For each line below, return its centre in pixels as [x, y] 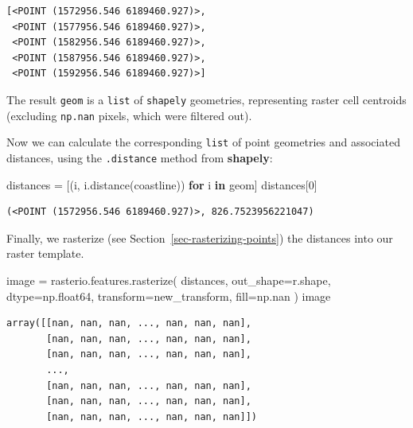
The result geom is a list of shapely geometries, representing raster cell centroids [206, 99]
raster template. [45, 253]
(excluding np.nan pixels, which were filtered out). [129, 115]
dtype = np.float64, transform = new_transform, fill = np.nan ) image [169, 296]
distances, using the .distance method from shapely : [140, 157]
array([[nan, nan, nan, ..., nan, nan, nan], [129, 323]
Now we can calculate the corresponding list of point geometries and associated [203, 142]
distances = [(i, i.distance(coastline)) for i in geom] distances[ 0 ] [162, 184]
